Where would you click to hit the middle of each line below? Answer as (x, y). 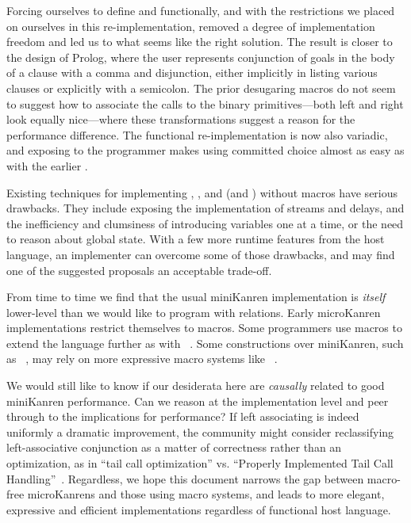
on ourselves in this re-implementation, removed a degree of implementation (191, 26)
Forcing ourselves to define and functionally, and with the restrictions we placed (201, 10)
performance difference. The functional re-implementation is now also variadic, (197, 134)
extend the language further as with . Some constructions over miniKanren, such (205, 343)
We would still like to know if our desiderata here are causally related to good (196, 386)
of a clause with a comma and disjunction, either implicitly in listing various (192, 73)
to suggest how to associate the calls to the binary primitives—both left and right (205, 103)
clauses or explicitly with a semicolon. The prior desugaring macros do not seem (201, 88)
